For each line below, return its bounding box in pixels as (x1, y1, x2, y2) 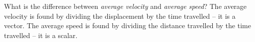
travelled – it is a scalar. (4, 30, 78, 40)
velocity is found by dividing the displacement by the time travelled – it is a (4, 10, 236, 21)
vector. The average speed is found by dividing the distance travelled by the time (4, 20, 251, 31)
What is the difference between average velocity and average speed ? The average (4, 1, 247, 11)
